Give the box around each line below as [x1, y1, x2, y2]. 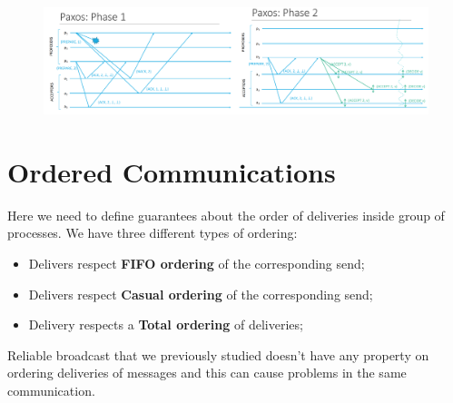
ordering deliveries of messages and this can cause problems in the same [7, 363, 407, 382]
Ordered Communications [7, 152, 336, 190]
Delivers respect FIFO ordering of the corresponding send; [28, 253, 365, 272]
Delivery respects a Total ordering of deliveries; [28, 315, 303, 334]
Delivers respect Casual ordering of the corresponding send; [28, 284, 373, 303]
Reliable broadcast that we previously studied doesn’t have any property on [7, 345, 429, 364]
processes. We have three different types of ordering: [7, 223, 298, 242]
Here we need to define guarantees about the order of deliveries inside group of [7, 205, 445, 224]
